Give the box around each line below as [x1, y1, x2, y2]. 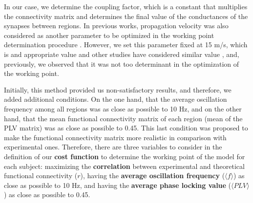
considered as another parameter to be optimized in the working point [4, 30, 214, 40]
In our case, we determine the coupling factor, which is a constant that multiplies [4, 1, 248, 11]
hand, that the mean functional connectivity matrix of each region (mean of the [4, 113, 243, 123]
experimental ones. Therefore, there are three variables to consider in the [4, 142, 222, 152]
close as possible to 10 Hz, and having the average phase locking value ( [4, 180, 232, 190]
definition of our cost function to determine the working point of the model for [4, 151, 245, 161]
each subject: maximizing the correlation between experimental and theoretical [4, 161, 245, 171]
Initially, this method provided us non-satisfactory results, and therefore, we [4, 84, 232, 94]
